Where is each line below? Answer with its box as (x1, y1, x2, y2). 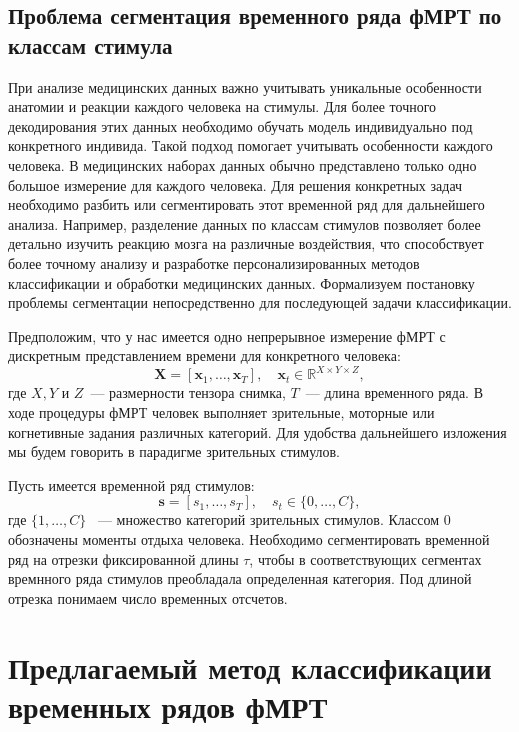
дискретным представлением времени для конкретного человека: (8, 345, 401, 366)
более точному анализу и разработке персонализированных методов (8, 252, 420, 273)
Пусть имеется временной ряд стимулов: (8, 474, 255, 495)
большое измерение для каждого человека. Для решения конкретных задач (8, 174, 463, 195)
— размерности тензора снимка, (90, 382, 286, 403)
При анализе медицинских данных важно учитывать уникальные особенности (8, 76, 482, 97)
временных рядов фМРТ (8, 685, 328, 726)
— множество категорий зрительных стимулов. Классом (97, 509, 440, 530)
